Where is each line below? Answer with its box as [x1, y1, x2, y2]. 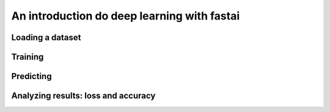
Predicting [11, 71, 52, 82]
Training [11, 52, 44, 62]
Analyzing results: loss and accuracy [11, 91, 156, 101]
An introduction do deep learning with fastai [11, 9, 240, 23]
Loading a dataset [11, 32, 81, 43]
